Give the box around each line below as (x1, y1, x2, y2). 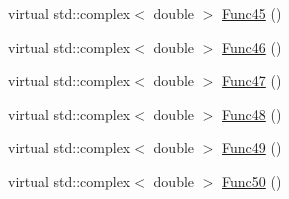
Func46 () (222, 36, 282, 57)
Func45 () (222, 3, 282, 23)
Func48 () (222, 103, 282, 124)
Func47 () (222, 70, 282, 91)
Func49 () (222, 137, 282, 158)
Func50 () (222, 170, 282, 191)
